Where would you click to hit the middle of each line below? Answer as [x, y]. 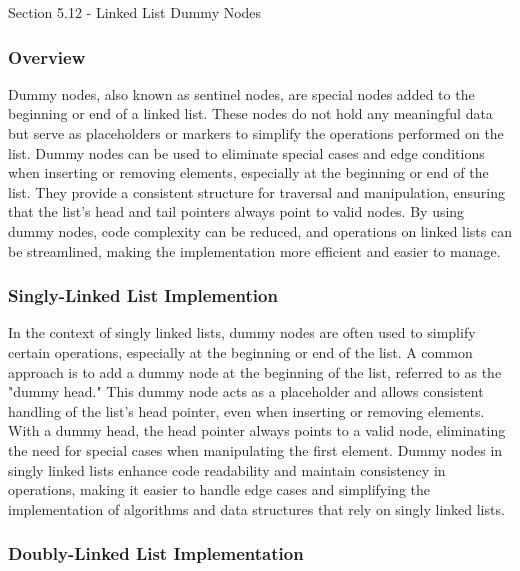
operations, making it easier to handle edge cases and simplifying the [219, 489]
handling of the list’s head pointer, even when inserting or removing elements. [246, 410]
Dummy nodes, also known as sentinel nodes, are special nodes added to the [241, 93]
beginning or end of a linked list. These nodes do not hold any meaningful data [250, 113]
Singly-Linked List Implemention [143, 295]
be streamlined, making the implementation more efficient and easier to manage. [254, 250]
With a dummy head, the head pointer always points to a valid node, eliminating [257, 430]
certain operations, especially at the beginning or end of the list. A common [240, 351]
